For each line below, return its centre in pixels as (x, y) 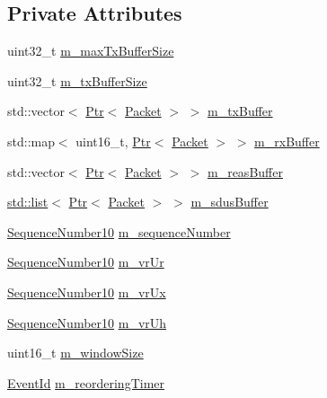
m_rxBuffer (287, 141)
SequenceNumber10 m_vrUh (87, 322)
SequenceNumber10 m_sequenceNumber (119, 231)
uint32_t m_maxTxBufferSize (91, 51)
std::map (31, 141)
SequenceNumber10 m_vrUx (87, 292)
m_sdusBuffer (230, 202)
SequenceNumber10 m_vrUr (86, 262)
